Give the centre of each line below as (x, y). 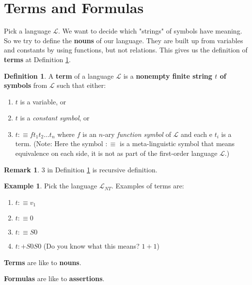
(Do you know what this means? (91, 246)
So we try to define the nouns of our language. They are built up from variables (124, 40)
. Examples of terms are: (148, 186)
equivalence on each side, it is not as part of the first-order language (116, 153)
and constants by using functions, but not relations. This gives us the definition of (126, 50)
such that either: (81, 85)
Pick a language (27, 31)
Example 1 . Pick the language (51, 186)
